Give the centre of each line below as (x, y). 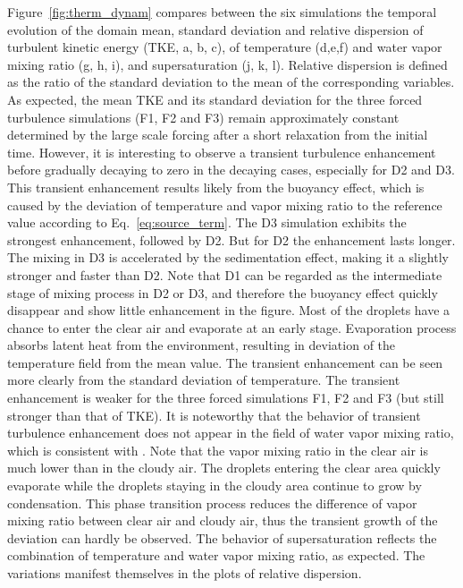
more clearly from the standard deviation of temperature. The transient (204, 380)
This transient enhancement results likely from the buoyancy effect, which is (216, 187)
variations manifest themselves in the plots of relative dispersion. (185, 573)
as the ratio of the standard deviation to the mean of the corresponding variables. (231, 82)
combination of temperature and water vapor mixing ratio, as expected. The (216, 555)
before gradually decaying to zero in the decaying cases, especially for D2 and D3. (231, 170)
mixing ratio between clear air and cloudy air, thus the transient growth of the (223, 520)
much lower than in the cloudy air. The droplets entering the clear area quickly (224, 468)
